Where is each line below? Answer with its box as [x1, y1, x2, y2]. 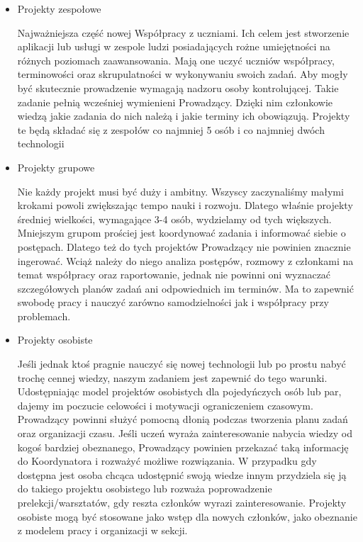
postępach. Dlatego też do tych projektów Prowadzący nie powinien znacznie [17, 239, 351, 254]
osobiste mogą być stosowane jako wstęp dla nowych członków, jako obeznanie [17, 509, 357, 524]
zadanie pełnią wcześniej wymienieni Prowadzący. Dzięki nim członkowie [17, 94, 333, 109]
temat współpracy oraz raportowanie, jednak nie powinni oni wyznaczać [17, 267, 331, 282]
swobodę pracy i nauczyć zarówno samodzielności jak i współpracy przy [17, 295, 329, 310]
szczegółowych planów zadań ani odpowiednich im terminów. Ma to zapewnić [17, 281, 354, 295]
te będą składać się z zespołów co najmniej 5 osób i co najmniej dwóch [17, 122, 325, 137]
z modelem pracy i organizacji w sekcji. [17, 523, 188, 538]
